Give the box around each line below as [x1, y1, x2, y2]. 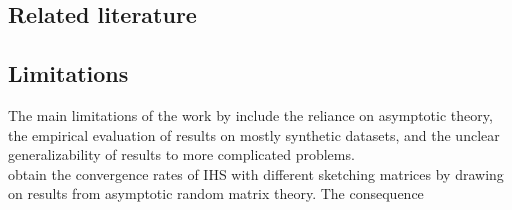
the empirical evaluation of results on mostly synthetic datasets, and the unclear [8, 124, 500, 145]
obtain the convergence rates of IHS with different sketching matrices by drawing [8, 163, 504, 184]
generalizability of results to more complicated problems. [8, 144, 355, 165]
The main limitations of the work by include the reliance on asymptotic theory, [8, 104, 493, 125]
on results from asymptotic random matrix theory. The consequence [8, 183, 424, 204]
